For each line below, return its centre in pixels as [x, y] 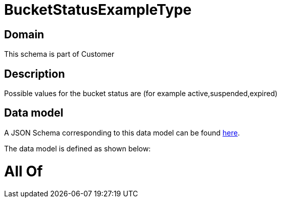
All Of [24, 171]
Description [35, 74]
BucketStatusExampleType [98, 10]
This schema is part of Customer [59, 54]
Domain [24, 34]
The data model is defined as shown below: [78, 148]
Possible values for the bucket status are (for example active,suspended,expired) [141, 94]
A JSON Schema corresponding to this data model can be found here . [122, 132]
